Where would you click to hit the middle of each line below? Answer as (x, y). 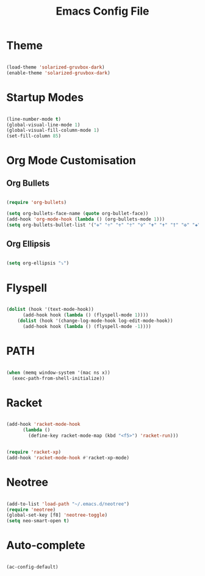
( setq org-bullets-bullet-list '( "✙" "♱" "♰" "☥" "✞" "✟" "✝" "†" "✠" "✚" (103, 225)
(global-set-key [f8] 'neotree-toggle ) (57, 515)
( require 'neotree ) (31, 509)
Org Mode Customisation (71, 161)
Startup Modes (45, 97)
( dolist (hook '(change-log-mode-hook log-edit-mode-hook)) (95, 321)
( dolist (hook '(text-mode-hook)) (50, 310)
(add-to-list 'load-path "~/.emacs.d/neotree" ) (68, 504)
